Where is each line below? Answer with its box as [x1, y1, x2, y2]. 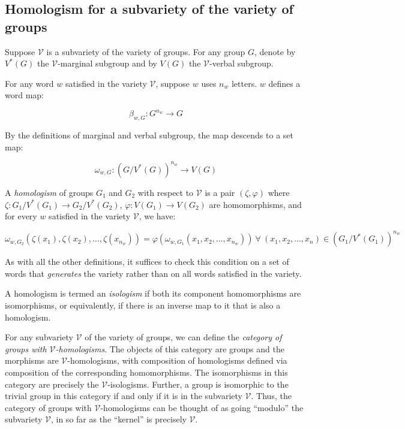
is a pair [205, 186, 235, 198]
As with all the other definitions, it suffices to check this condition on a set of [5, 255, 289, 268]
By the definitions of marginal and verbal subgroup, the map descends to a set [5, 129, 293, 141]
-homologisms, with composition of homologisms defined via [67, 354, 287, 367]
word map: [5, 89, 44, 101]
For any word [5, 77, 54, 89]
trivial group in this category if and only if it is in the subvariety [5, 389, 242, 402]
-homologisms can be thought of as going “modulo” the [100, 401, 304, 413]
